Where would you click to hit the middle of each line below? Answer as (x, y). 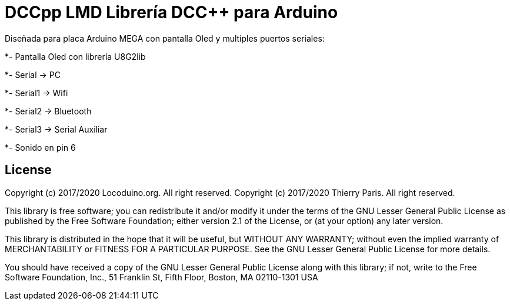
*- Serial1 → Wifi (36, 93)
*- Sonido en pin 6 (40, 147)
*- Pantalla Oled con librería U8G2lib (75, 56)
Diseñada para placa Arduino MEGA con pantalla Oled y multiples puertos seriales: (165, 38)
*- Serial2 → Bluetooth (48, 111)
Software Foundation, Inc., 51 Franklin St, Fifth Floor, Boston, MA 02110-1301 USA (161, 277)
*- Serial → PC (33, 74)
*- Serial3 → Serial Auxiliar (56, 129)
